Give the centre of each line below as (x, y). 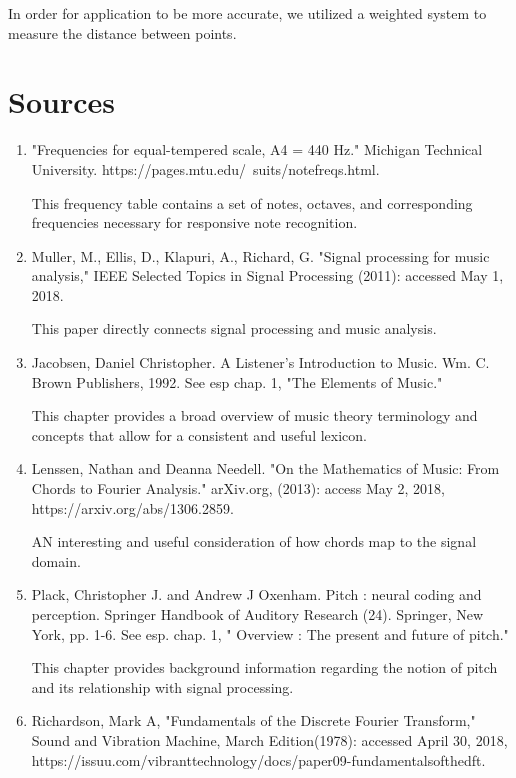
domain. (56, 560)
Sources (61, 101)
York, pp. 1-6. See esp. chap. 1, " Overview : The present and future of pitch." (270, 633)
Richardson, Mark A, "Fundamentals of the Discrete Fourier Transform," (253, 720)
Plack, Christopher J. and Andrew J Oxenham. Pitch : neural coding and (256, 594)
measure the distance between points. (122, 32)
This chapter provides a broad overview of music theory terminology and (254, 415)
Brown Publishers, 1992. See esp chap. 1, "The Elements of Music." (237, 381)
